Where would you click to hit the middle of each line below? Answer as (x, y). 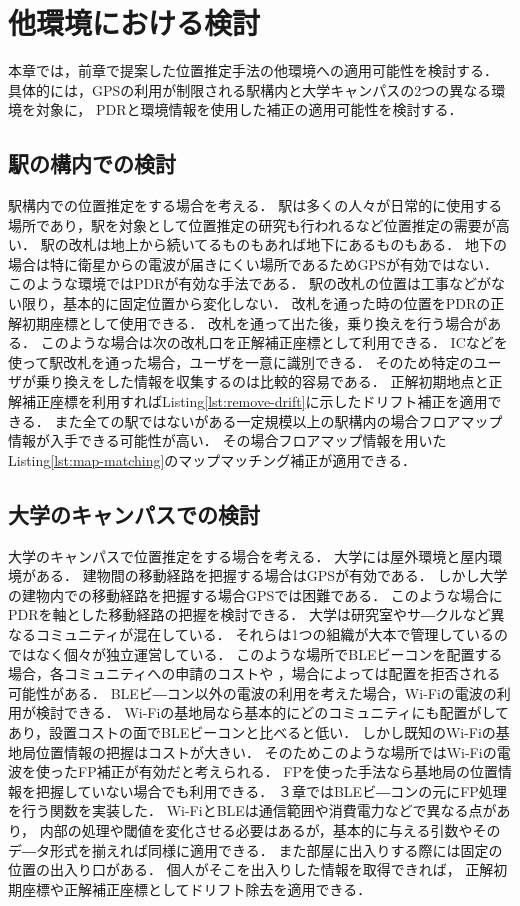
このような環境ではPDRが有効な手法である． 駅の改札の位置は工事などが (250, 283)
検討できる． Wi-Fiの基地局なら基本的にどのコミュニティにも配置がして (272, 712)
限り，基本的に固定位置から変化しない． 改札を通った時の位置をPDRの (256, 303)
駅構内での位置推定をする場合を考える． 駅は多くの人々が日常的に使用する (255, 205)
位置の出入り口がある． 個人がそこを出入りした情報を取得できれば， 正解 (251, 869)
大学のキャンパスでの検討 (134, 513)
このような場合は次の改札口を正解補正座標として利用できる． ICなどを (274, 342)
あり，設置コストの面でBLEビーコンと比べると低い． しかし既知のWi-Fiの (252, 731)
